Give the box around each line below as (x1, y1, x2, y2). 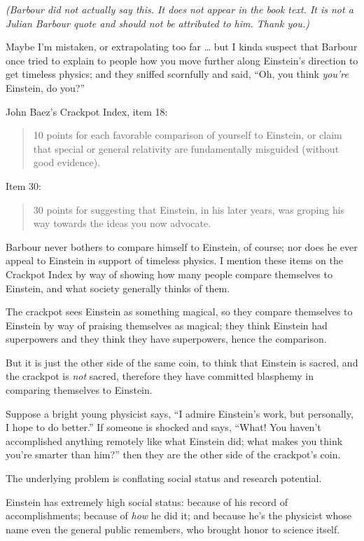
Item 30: (6, 178, 41, 193)
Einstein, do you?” (6, 80, 85, 95)
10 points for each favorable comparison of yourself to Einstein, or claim (33, 128, 342, 142)
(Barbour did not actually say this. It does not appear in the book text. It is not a (6, 2, 353, 16)
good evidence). (33, 155, 101, 170)
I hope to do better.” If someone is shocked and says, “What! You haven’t (6, 420, 321, 434)
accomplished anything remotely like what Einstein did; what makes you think (6, 433, 343, 448)
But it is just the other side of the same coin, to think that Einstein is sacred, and (6, 355, 358, 369)
